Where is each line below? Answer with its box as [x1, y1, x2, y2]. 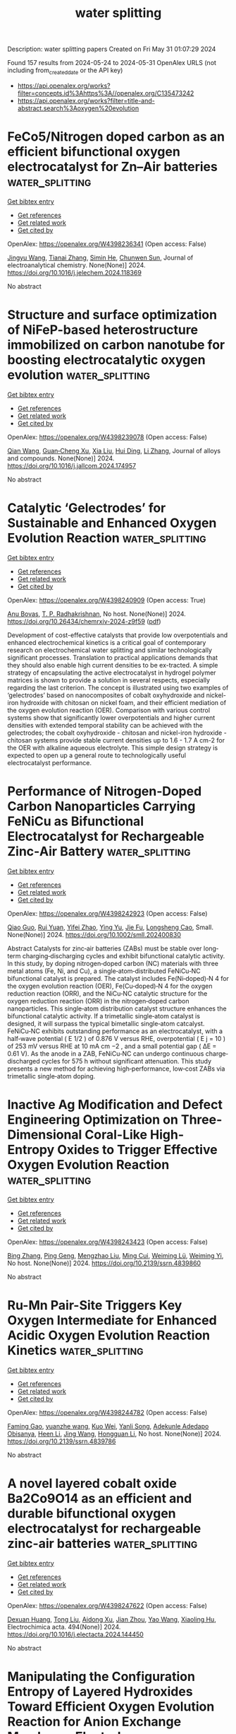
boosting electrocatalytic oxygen [7, 352, 206, 368]
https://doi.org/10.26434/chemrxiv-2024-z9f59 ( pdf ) [7, 617, 161, 625]
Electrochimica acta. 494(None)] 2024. [7, 1622, 121, 1631]
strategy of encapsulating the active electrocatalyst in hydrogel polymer [7, 668, 216, 677]
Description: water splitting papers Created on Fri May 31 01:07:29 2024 [7, 45, 216, 54]
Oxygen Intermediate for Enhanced [7, 1312, 217, 1328]
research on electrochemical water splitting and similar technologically [7, 646, 213, 654]
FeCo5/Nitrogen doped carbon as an [7, 129, 225, 145]
